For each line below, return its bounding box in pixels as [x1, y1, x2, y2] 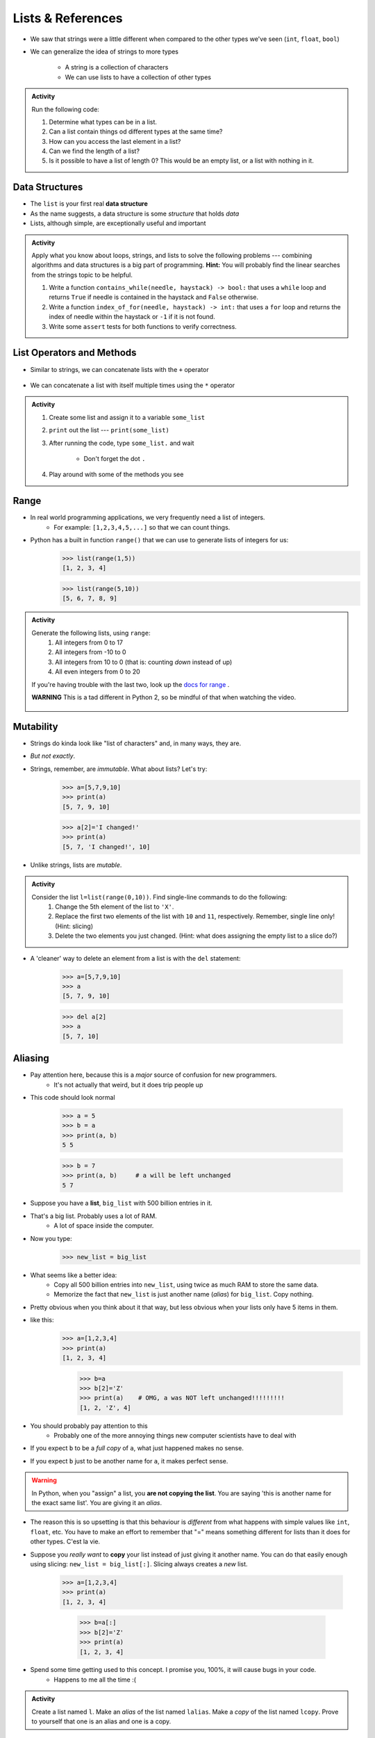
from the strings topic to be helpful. [31, 270, 133, 279]
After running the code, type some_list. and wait [49, 439, 194, 447]
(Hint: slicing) [55, 922, 94, 930]
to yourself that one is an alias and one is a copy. [31, 1717, 172, 1725]
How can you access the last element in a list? [49, 137, 181, 145]
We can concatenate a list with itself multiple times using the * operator [30, 381, 235, 389]
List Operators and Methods [12, 347, 137, 359]
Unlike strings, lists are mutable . [30, 861, 122, 869]
